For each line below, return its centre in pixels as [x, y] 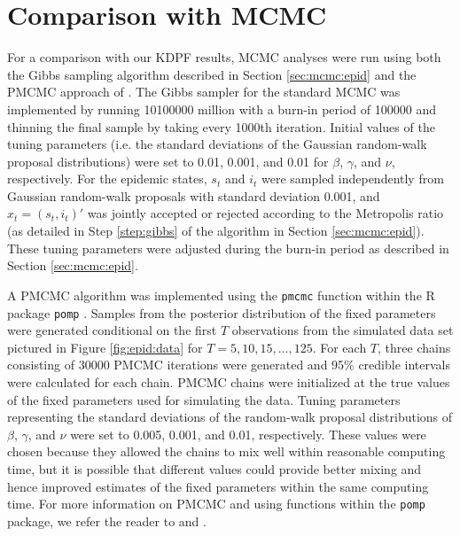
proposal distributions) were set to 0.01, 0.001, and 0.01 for [168, 161]
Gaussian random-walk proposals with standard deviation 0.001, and [194, 195]
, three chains [414, 347]
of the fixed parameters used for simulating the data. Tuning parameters [204, 399]
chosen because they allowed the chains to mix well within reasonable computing [226, 451]
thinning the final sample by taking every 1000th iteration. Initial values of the [221, 126]
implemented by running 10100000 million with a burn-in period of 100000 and [222, 109]
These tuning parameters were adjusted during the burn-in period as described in [228, 248]
